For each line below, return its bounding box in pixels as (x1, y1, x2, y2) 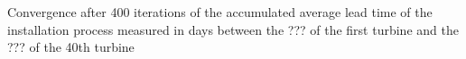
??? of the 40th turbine (7, 38, 135, 56)
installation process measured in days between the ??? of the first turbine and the (7, 20, 459, 38)
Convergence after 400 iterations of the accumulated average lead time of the (7, 3, 433, 21)
